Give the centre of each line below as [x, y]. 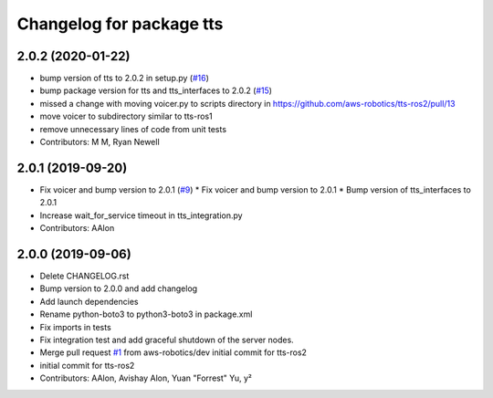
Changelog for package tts [120, 24]
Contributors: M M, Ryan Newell [100, 142]
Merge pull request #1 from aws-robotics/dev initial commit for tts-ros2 [173, 352]
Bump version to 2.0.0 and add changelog [119, 288]
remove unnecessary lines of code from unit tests [133, 129]
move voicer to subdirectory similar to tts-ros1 [126, 116]
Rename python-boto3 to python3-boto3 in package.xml [146, 314]
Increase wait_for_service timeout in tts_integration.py [141, 215]
